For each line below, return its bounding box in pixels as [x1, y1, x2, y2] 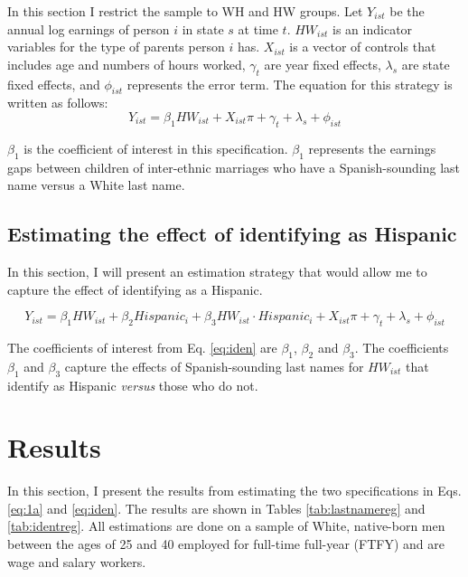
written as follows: [7, 93, 108, 112]
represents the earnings [308, 138, 436, 157]
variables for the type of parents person [7, 37, 225, 56]
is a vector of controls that [289, 37, 436, 56]
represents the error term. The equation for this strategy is [126, 74, 453, 93]
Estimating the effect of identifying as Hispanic [7, 220, 457, 248]
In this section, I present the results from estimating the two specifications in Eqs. [7, 481, 462, 500]
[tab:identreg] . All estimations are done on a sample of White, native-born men [7, 516, 445, 535]
